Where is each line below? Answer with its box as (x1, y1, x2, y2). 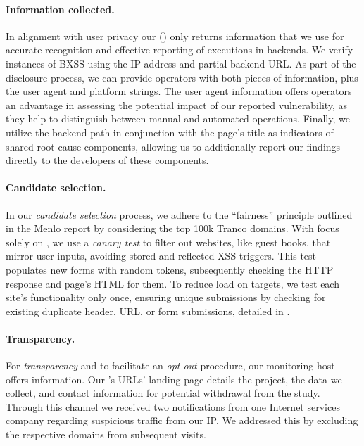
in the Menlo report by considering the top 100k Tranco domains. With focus (6, 221, 339, 236)
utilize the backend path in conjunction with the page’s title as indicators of (6, 125, 334, 139)
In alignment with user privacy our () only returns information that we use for (6, 28, 344, 43)
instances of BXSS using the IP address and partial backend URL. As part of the (6, 56, 356, 70)
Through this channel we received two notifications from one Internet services (6, 399, 340, 414)
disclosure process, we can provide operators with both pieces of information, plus (6, 70, 358, 84)
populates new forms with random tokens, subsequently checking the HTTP (6, 262, 334, 276)
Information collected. (6, 1, 115, 16)
